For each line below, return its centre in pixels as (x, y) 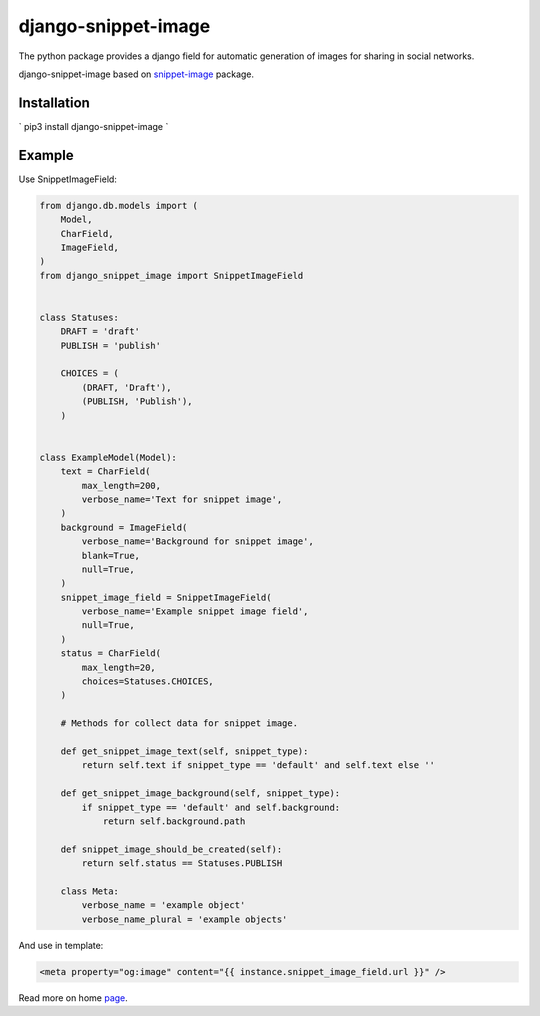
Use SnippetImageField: (67, 179)
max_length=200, (121, 485)
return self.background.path (174, 821)
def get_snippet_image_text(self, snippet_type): (184, 751)
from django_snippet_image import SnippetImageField (171, 275)
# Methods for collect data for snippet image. (179, 723)
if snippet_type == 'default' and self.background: (211, 807)
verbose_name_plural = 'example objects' (184, 919)
